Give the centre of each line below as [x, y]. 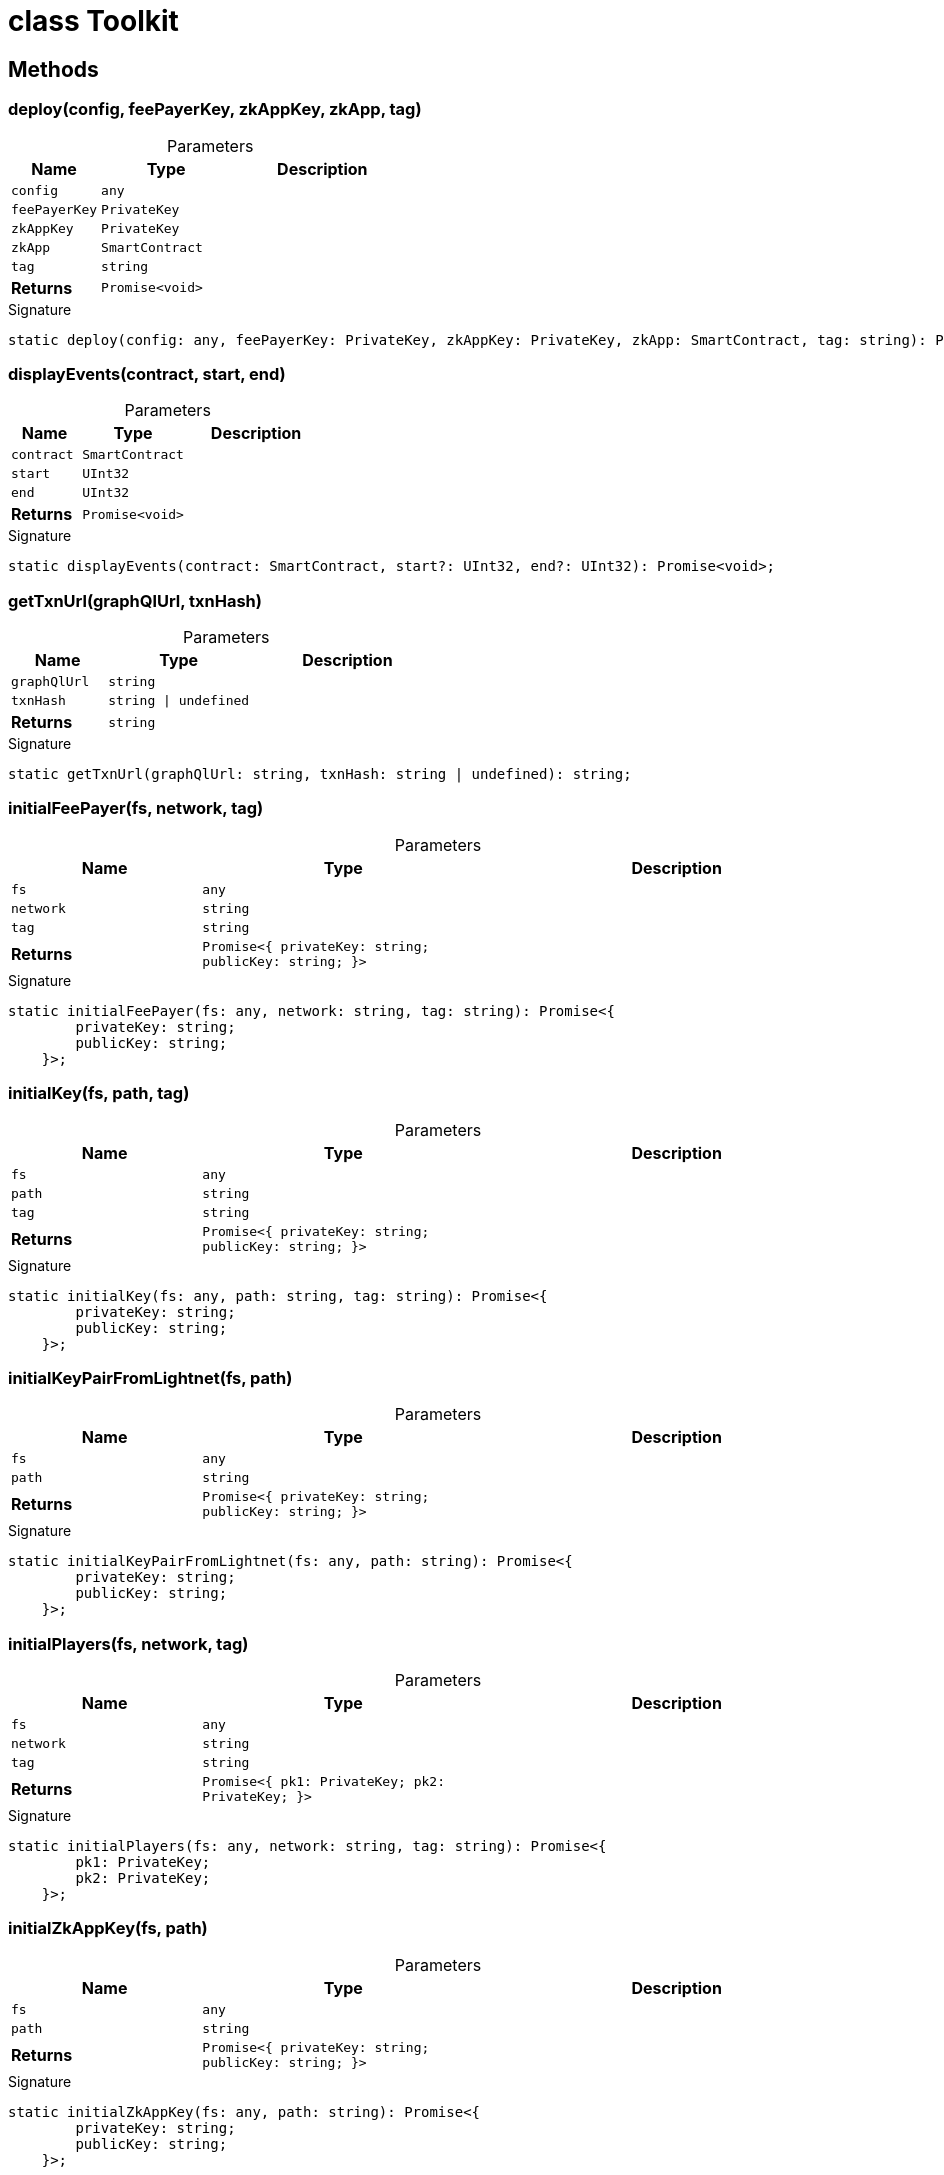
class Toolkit [93, 21]
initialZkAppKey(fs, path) [108, 1928]
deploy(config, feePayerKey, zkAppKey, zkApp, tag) [215, 109]
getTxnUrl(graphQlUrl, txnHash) [135, 600]
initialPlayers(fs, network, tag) [128, 1643]
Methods [53, 69]
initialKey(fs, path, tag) [99, 1093]
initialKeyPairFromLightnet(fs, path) [150, 1377]
